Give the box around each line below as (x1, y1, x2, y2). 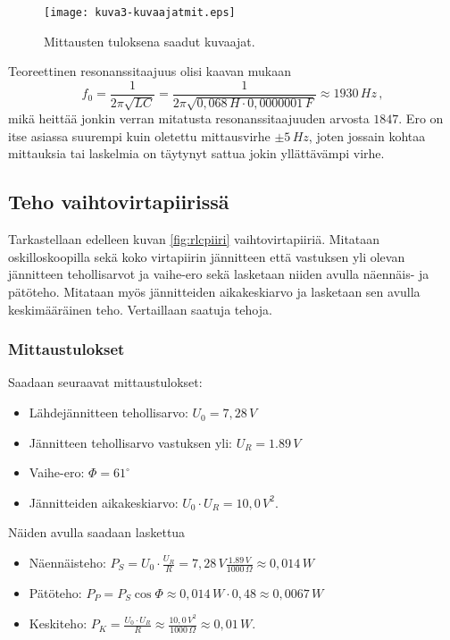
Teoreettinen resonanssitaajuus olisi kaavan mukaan (8, 62, 292, 80)
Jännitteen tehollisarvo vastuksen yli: (29, 433, 233, 451)
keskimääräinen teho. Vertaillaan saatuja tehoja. (8, 299, 272, 318)
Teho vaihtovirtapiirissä (8, 188, 229, 215)
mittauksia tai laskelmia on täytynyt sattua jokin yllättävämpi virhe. (8, 144, 385, 163)
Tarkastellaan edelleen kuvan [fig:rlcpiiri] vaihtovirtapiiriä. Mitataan (8, 230, 380, 248)
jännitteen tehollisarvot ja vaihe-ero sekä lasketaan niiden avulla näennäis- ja (8, 265, 429, 283)
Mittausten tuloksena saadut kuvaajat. (44, 31, 255, 50)
